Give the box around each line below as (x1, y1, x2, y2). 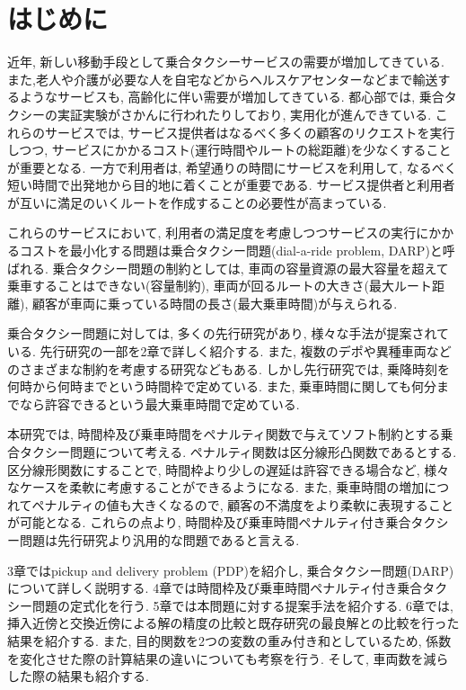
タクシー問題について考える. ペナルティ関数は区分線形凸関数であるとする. (19, 443, 457, 461)
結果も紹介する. (57, 667, 149, 686)
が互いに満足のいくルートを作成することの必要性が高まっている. (7, 193, 387, 211)
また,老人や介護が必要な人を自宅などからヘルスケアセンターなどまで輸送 (7, 69, 438, 88)
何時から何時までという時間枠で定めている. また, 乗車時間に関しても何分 (7, 377, 436, 396)
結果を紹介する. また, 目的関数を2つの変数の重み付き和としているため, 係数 (7, 631, 452, 650)
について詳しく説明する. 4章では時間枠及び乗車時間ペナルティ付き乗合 (7, 578, 423, 597)
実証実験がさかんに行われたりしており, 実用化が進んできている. (57, 104, 432, 123)
